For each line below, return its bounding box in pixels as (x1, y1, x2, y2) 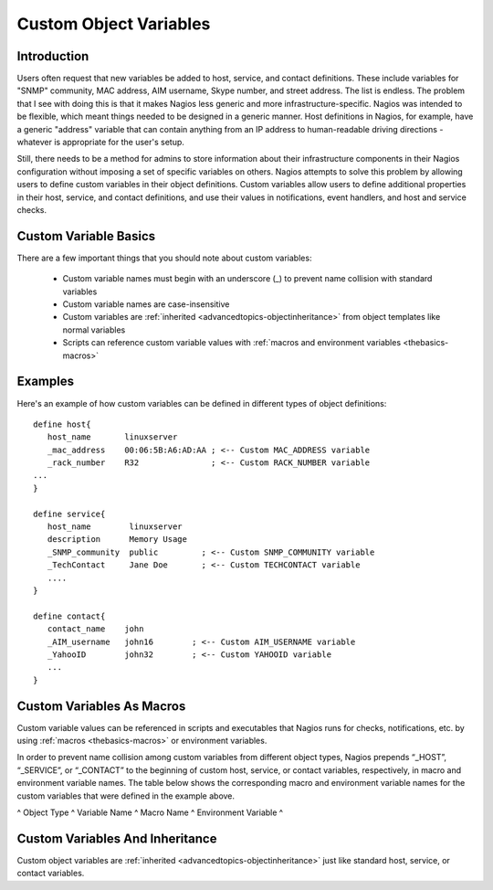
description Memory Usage (47, 535, 187, 545)
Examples (16, 374, 75, 389)
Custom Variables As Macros (16, 698, 186, 714)
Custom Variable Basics (16, 228, 156, 244)
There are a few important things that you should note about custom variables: (16, 252, 312, 263)
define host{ (33, 419, 91, 429)
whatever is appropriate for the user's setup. (16, 137, 184, 148)
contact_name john (47, 624, 144, 634)
